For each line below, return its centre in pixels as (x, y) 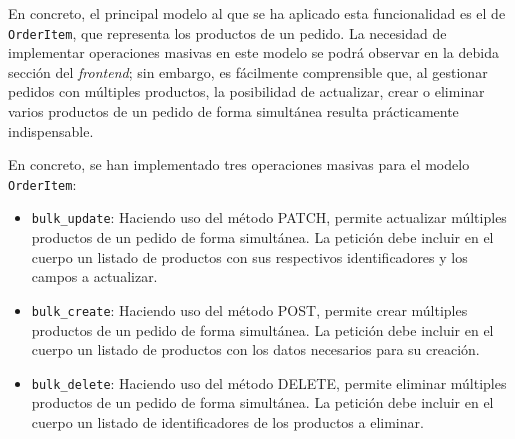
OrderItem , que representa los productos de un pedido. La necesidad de (227, 32)
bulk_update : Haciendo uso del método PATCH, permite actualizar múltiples (269, 217)
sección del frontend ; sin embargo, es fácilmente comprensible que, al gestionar (248, 71)
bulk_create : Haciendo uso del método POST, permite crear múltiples (249, 309)
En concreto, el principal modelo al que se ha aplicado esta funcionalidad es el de (257, 13)
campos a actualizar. (94, 276)
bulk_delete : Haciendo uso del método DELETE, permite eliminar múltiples (269, 382)
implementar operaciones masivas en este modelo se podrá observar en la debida (253, 52)
